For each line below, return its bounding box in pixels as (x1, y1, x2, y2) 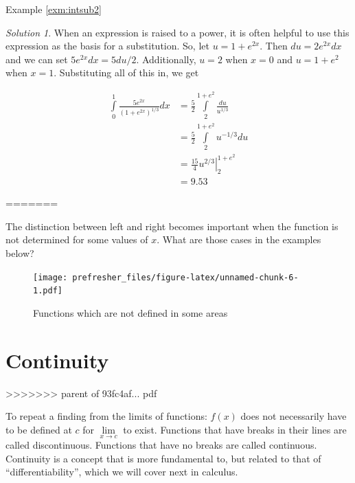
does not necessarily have (240, 409, 347, 423)
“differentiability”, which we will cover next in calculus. (5, 464, 238, 479)
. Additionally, (136, 52, 196, 66)
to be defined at (5, 422, 72, 436)
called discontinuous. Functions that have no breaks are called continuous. (5, 438, 317, 452)
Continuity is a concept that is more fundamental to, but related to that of (5, 451, 321, 465)
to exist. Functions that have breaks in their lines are (123, 422, 347, 436)
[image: (33, 272, 68, 282)
